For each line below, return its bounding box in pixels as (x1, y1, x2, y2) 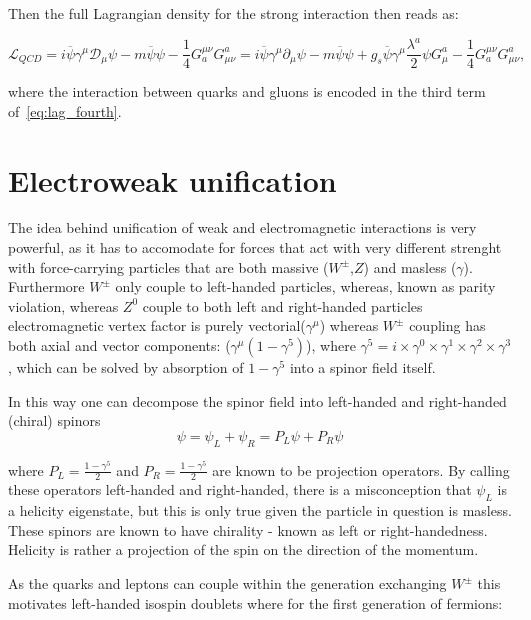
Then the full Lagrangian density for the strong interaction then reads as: (8, 3, 459, 23)
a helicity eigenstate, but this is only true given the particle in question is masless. (8, 500, 512, 521)
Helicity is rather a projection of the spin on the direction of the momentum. (8, 539, 479, 560)
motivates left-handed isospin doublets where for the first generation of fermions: (8, 592, 503, 613)
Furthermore (8, 276, 85, 297)
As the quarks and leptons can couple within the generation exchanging (8, 573, 447, 594)
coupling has (409, 315, 486, 336)
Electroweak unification (8, 159, 337, 200)
